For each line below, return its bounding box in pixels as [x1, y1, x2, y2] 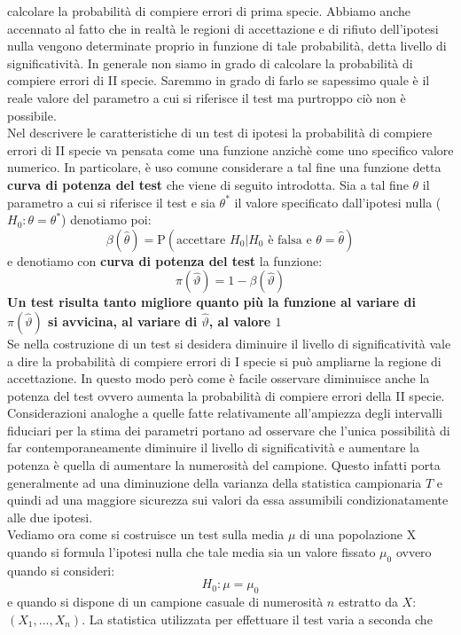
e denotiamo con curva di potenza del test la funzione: [7, 251, 323, 270]
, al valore [208, 311, 271, 330]
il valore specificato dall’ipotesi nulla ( [234, 192, 441, 211]
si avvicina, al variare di [48, 311, 198, 330]
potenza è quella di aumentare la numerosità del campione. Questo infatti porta [7, 456, 441, 474]
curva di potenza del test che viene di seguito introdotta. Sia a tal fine [7, 175, 409, 193]
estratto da [338, 592, 398, 611]
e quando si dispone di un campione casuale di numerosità [7, 592, 324, 611]
